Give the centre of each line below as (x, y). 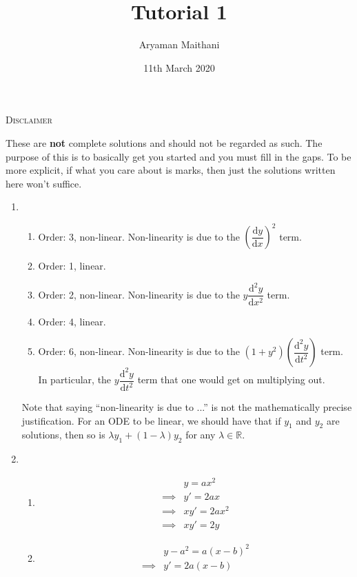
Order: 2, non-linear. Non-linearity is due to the (139, 294)
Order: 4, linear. (72, 321)
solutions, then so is (63, 435)
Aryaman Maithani (179, 44)
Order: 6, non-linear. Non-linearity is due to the (139, 351)
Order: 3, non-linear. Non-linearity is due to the (139, 236)
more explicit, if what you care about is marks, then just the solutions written (171, 170)
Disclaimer (29, 120)
